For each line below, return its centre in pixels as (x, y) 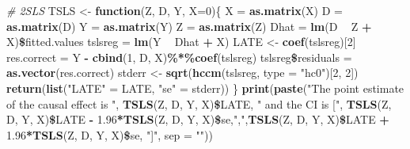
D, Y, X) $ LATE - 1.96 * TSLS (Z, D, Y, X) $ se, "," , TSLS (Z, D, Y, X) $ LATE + (198, 119)
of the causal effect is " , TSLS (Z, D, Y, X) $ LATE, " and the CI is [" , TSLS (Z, (199, 103)
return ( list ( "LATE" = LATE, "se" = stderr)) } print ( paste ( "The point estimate (205, 88)
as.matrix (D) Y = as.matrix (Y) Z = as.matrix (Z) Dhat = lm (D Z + (189, 26)
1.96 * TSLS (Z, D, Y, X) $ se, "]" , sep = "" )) (110, 134)
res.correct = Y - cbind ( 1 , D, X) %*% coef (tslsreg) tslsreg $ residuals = (179, 57)
